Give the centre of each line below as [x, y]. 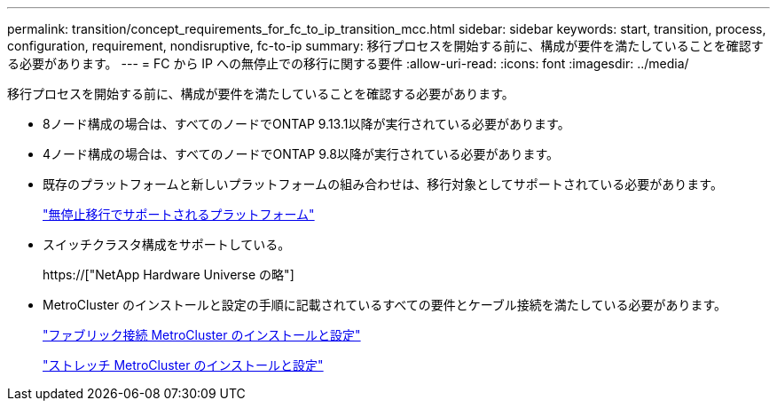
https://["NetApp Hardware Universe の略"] [169, 275]
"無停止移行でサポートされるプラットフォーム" [179, 214]
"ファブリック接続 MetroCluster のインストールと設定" [202, 335]
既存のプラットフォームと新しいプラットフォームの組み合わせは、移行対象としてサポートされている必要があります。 [383, 184]
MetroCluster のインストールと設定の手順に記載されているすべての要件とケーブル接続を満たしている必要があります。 [385, 305]
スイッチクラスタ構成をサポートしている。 [167, 244]
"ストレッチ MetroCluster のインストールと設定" [183, 365]
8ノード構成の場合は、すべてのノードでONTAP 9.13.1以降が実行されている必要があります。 [306, 124]
